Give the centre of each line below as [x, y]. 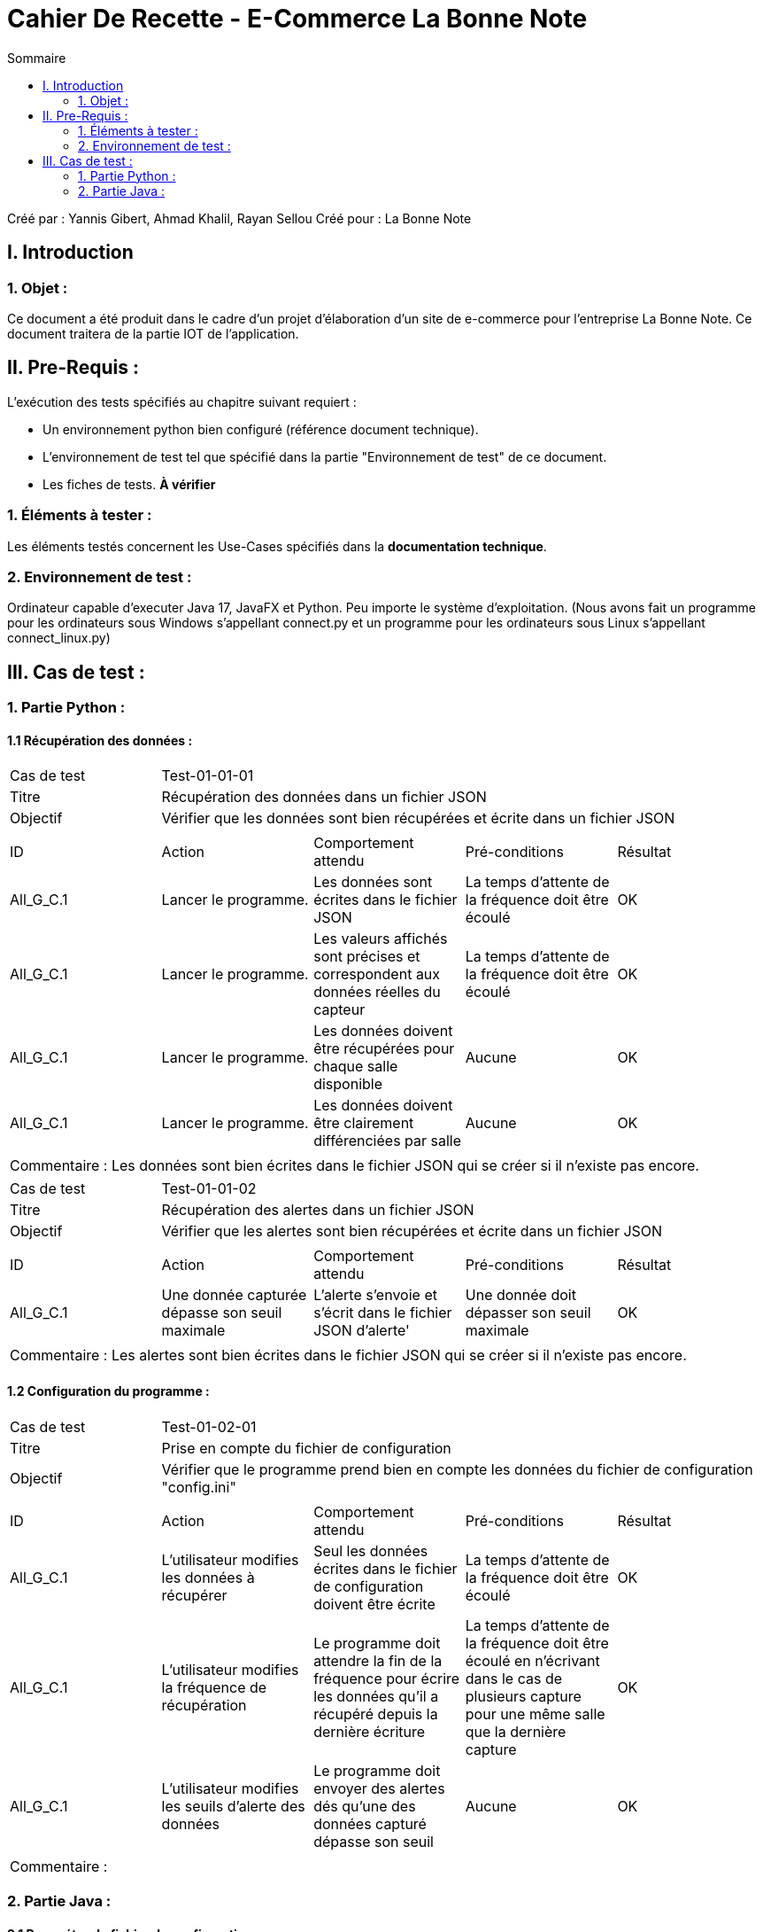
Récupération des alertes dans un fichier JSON [318, 1210]
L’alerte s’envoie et [375, 1295]
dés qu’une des [365, 1806]
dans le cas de [514, 1678]
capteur [339, 1010]
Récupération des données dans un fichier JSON [324, 797]
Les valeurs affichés [381, 939]
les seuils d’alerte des [233, 1806]
